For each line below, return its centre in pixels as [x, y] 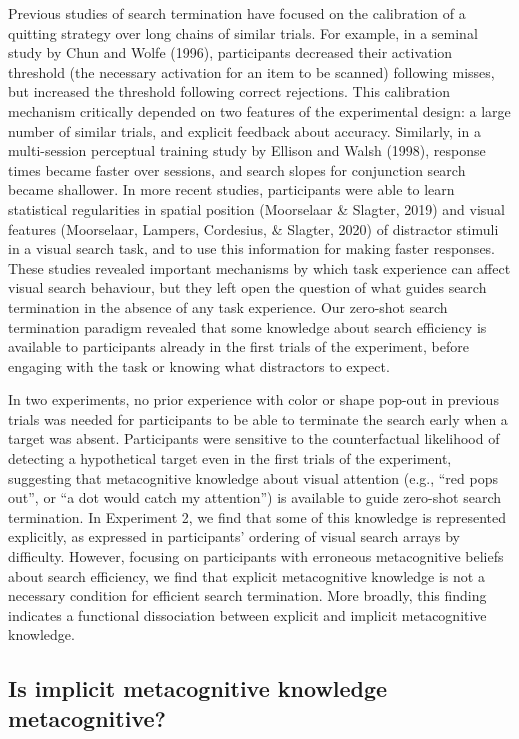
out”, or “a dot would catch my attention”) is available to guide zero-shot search [255, 497]
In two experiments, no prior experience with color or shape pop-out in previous [253, 399]
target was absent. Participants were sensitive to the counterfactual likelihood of [254, 438]
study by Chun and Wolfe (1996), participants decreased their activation [230, 52]
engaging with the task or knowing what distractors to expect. [199, 365]
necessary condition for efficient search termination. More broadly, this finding [247, 595]
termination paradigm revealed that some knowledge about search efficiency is [247, 326]
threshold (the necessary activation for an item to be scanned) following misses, [251, 71]
